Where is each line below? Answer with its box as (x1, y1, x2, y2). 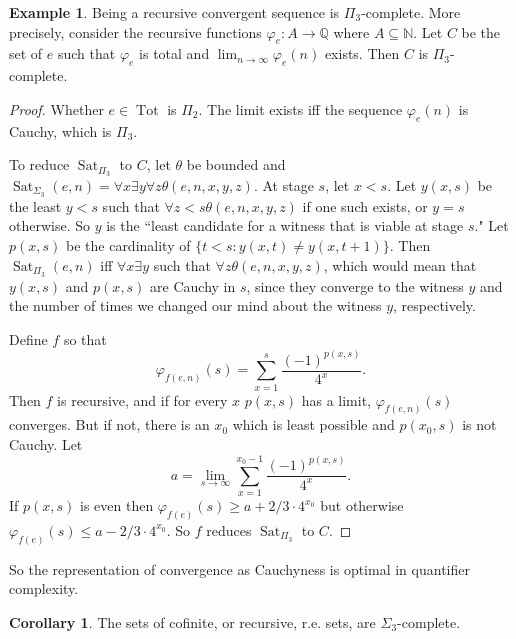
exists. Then (324, 43, 400, 64)
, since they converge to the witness (246, 275, 464, 296)
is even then (80, 495, 154, 516)
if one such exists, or (302, 195, 428, 216)
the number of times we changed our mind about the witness (9, 295, 382, 316)
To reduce (9, 154, 70, 175)
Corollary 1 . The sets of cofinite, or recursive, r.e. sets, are (9, 612, 376, 633)
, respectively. (393, 295, 476, 316)
